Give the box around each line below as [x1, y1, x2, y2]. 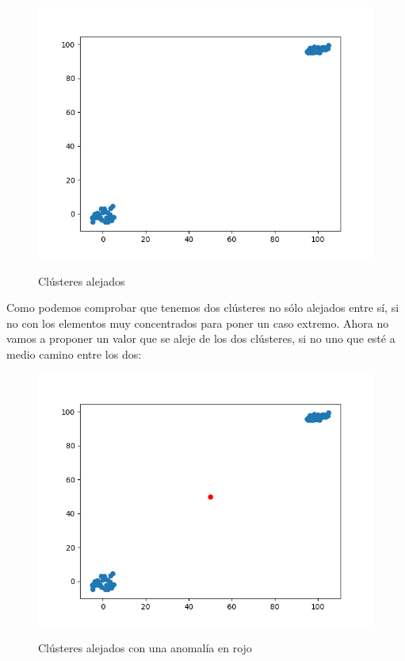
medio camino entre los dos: [6, 345, 142, 362]
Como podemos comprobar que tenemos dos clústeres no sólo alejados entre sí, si [6, 299, 399, 316]
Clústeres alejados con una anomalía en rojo [38, 640, 252, 656]
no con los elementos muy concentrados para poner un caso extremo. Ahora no [6, 314, 389, 331]
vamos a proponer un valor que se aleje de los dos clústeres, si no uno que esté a [6, 330, 395, 347]
